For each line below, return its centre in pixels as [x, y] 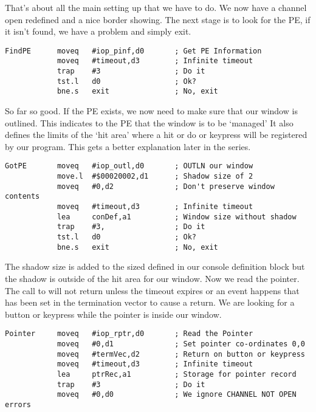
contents [22, 197]
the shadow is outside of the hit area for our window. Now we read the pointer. [152, 278]
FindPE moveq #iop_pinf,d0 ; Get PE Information [133, 51]
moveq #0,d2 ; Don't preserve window [166, 186]
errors [18, 404]
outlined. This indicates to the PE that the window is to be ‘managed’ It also [149, 122]
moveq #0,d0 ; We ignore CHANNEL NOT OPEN [177, 395]
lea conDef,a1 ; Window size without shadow [177, 217]
